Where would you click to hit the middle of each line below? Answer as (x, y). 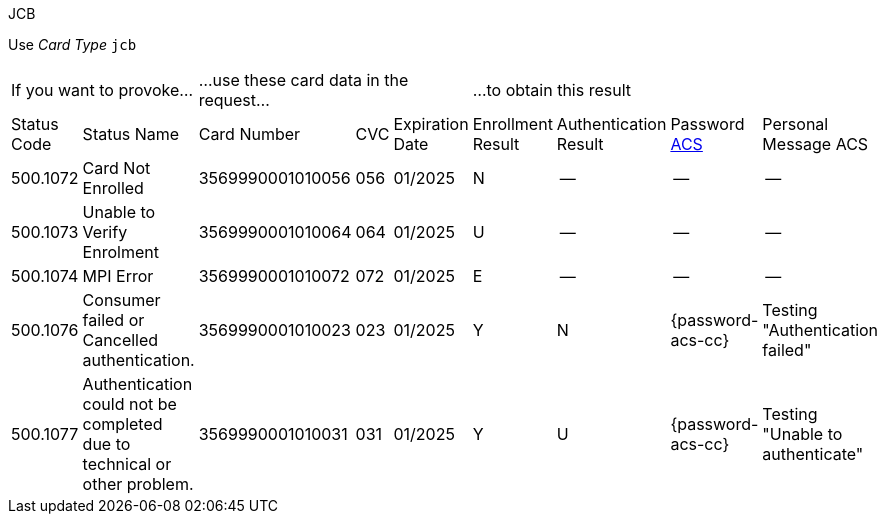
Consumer (121, 300)
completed (122, 424)
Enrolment (120, 252)
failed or (113, 320)
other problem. (138, 484)
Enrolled (113, 188)
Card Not (116, 168)
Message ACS (815, 144)
